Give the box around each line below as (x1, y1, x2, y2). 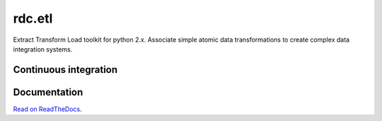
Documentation (13, 86, 83, 98)
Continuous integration (13, 64, 118, 76)
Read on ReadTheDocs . (13, 105, 83, 113)
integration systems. (13, 45, 73, 53)
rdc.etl (13, 11, 53, 26)
